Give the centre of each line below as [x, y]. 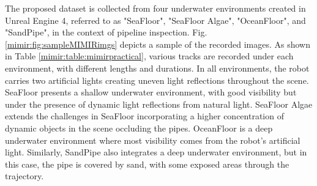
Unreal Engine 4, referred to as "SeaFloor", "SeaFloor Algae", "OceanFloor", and [155, 20]
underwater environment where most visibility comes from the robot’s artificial [153, 140]
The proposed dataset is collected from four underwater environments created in [155, 8]
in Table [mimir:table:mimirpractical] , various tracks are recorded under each [149, 56]
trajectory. [24, 176]
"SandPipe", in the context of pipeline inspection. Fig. [106, 32]
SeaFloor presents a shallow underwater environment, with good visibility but [151, 92]
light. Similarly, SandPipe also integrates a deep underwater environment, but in [156, 152]
